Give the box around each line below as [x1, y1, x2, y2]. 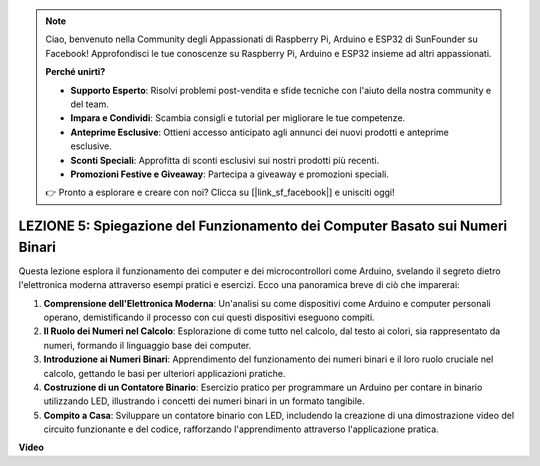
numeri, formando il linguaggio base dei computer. [43, 339, 252, 351]
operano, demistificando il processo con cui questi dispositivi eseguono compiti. [43, 311, 375, 323]
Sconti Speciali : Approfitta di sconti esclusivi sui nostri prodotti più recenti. [70, 154, 380, 166]
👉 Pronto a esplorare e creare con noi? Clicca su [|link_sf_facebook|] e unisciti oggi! [45, 186, 395, 199]
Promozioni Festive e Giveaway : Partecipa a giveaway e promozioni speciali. [70, 168, 389, 180]
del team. [70, 98, 109, 110]
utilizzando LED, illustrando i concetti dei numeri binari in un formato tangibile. [43, 395, 365, 407]
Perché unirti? [45, 66, 106, 78]
